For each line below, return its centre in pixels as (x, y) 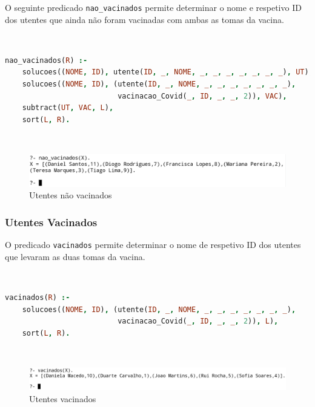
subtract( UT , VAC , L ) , (68, 108)
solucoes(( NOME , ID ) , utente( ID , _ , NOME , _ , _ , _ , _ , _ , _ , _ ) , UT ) (165, 72)
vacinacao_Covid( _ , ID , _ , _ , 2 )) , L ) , (198, 321)
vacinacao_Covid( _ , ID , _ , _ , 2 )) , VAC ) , (202, 96)
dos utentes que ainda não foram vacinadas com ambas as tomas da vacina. (144, 19)
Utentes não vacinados (71, 195)
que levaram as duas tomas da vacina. (75, 256)
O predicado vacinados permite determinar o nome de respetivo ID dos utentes (153, 245)
